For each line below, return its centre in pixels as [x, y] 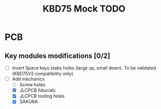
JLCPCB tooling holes [42, 96]
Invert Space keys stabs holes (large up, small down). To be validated [84, 68]
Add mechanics [28, 79]
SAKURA [29, 102]
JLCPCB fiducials [37, 90]
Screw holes [32, 85]
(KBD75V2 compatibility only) [43, 74]
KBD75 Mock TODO [84, 9]
